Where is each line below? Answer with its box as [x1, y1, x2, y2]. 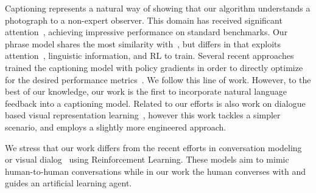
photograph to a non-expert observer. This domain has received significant [5, 13, 283, 26]
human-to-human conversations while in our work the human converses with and [5, 164, 306, 177]
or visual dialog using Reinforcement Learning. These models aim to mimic [5, 153, 289, 166]
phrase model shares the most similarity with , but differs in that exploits [5, 37, 281, 50]
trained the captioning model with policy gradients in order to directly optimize [5, 61, 303, 73]
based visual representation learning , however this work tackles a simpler [5, 109, 281, 121]
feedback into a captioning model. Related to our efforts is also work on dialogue [5, 96, 306, 109]
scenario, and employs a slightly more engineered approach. [5, 120, 226, 133]
